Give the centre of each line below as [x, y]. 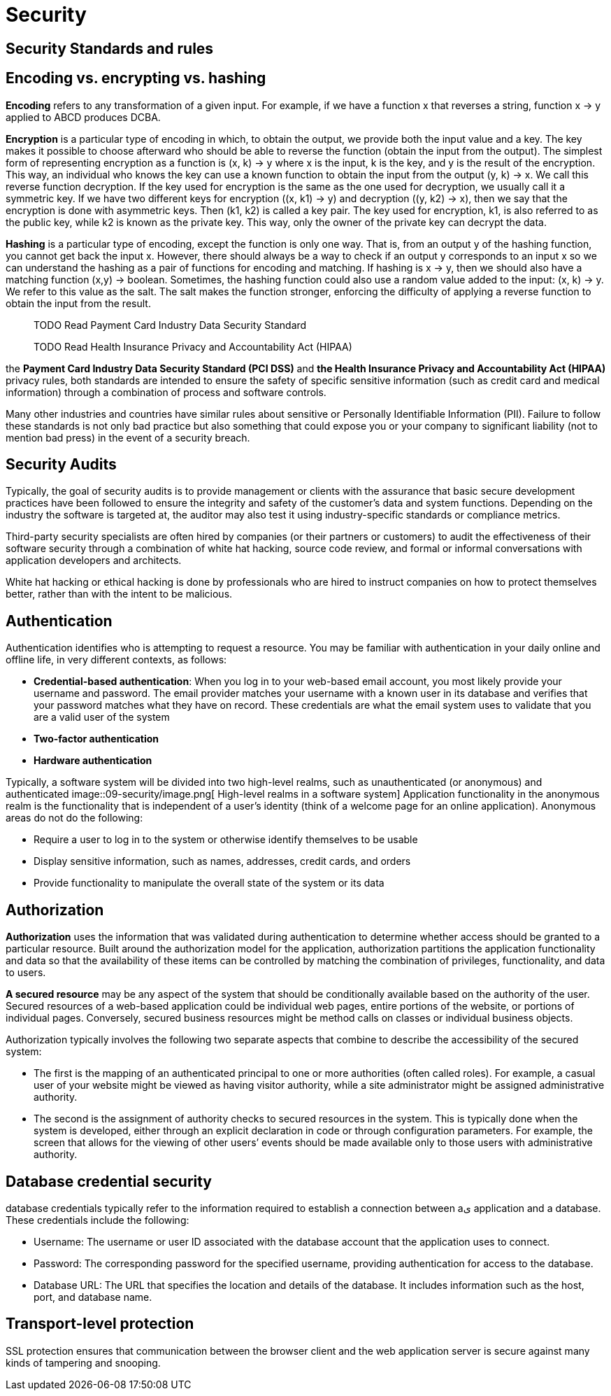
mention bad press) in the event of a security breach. [128, 437]
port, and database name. [93, 1297]
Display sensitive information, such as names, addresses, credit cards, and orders [222, 861]
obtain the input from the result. [78, 303]
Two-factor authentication [96, 739]
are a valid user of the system [102, 717]
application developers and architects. [94, 560]
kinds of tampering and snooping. [83, 1362]
